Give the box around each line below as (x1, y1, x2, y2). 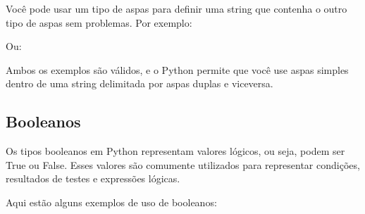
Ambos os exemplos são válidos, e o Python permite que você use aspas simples (6, 62, 349, 77)
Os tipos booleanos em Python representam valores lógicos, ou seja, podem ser (6, 144, 345, 158)
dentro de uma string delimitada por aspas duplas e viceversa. (6, 76, 273, 91)
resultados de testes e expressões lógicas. (6, 171, 180, 186)
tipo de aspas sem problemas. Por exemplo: (6, 15, 192, 30)
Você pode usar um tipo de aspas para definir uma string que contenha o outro (6, 1, 347, 15)
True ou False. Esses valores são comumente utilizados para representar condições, (6, 157, 360, 172)
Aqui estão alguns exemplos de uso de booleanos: (6, 194, 217, 209)
